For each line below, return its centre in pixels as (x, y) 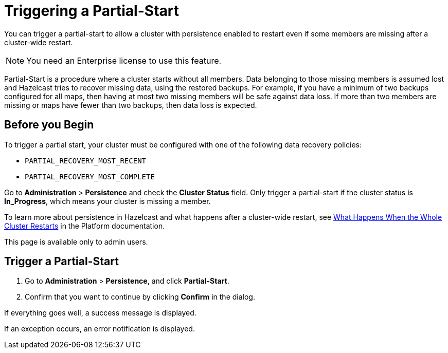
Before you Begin (49, 125)
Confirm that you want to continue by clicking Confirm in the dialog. (140, 297)
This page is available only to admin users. (76, 241)
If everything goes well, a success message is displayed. (100, 313)
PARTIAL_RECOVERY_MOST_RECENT (86, 161)
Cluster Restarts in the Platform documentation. (85, 226)
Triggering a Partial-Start (92, 11)
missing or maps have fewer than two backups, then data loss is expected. (131, 105)
